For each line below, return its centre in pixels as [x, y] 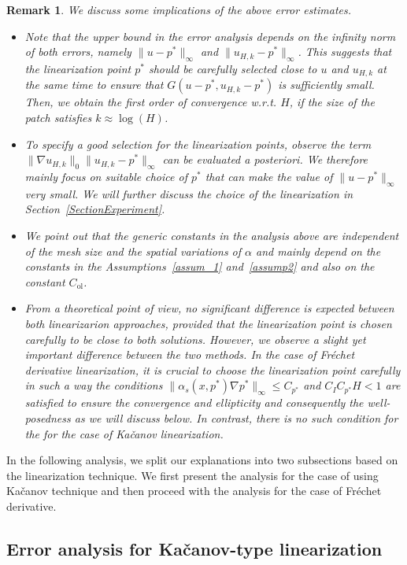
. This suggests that [345, 52]
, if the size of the [332, 102]
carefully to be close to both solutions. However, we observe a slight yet [195, 339]
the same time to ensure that [94, 85]
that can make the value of [269, 177]
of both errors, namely [78, 52]
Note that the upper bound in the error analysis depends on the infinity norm [210, 36]
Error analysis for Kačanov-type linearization [194, 548]
